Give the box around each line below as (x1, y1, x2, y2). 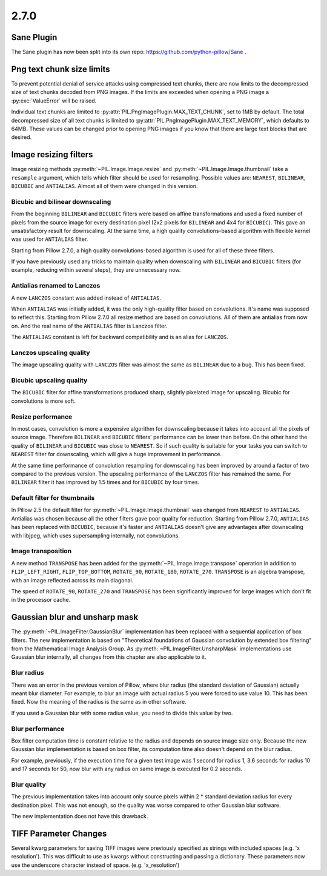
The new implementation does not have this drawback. (11, 812, 148, 820)
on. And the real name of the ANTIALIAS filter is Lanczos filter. (11, 322, 168, 329)
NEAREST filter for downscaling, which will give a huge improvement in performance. (11, 451, 222, 458)
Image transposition (11, 547, 72, 555)
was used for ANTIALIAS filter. (11, 235, 88, 243)
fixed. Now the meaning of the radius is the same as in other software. (11, 698, 187, 706)
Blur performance (11, 724, 65, 733)
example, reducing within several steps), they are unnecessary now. (11, 266, 181, 274)
